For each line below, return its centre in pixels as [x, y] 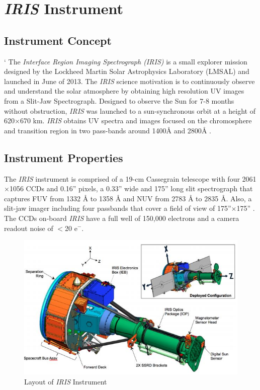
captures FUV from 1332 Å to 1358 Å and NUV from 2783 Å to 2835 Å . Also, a [128, 198]
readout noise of [29, 228]
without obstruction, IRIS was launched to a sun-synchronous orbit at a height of [130, 110]
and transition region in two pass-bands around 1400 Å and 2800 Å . [108, 130]
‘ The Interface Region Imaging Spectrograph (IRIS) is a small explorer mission [126, 61]
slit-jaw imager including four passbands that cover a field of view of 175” [118, 208]
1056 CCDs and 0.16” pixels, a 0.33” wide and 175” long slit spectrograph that [131, 188]
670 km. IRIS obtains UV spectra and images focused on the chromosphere [136, 121]
